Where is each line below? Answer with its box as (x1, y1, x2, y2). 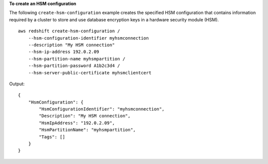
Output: (9, 81, 25, 87)
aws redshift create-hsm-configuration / (18, 28, 120, 34)
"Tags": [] (39, 134, 66, 140)
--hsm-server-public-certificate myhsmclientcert (28, 70, 151, 75)
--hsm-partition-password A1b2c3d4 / (28, 63, 120, 69)
